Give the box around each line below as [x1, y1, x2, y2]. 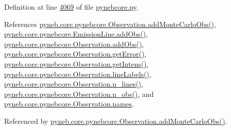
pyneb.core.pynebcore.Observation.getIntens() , [4, 58, 149, 69]
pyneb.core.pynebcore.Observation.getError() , [4, 48, 147, 59]
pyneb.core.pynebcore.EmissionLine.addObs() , [4, 29, 148, 39]
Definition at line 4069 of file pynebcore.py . [4, 2, 139, 12]
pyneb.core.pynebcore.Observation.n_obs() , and [4, 88, 154, 99]
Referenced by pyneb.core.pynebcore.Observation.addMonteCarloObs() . [4, 115, 227, 126]
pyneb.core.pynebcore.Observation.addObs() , [4, 38, 144, 49]
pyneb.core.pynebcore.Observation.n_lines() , [4, 79, 143, 89]
